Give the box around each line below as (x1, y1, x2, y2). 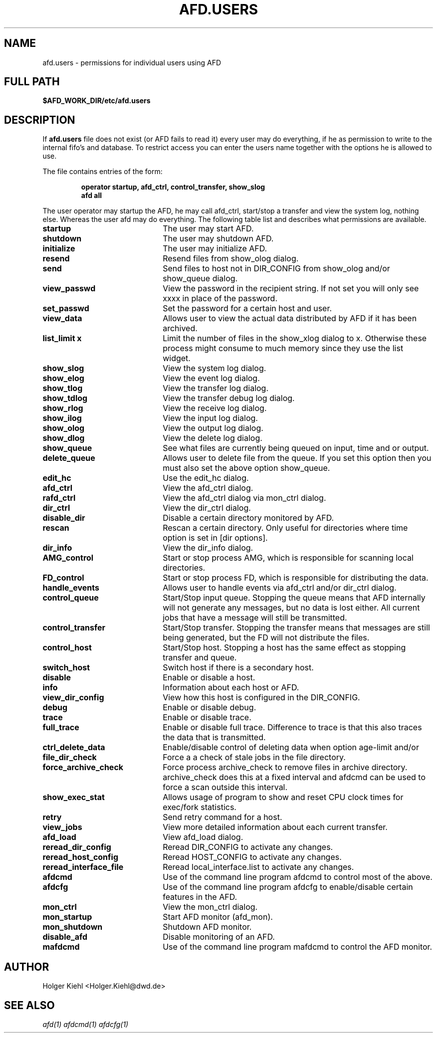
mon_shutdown (42, 922, 103, 932)
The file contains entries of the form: (42, 167, 163, 176)
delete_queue (42, 453, 95, 463)
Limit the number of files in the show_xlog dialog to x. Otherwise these (163, 333, 427, 344)
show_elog (42, 373, 84, 384)
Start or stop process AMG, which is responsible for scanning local (163, 553, 414, 563)
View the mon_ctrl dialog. (163, 902, 258, 912)
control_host (42, 642, 92, 653)
